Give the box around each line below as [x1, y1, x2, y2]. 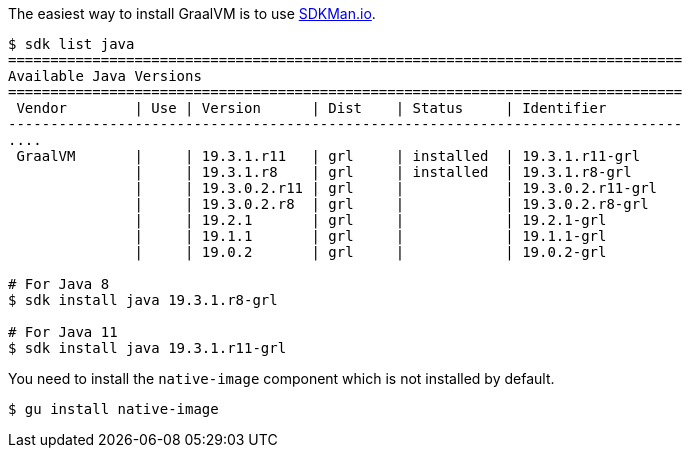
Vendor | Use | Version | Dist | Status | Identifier [16, 100, 607, 116]
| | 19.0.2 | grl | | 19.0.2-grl [134, 244, 607, 260]
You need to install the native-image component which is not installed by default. [8, 370, 555, 387]
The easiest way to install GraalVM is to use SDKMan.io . [8, 5, 376, 22]
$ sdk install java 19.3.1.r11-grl [8, 340, 287, 356]
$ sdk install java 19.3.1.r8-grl [8, 292, 278, 308]
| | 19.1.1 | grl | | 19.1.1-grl [134, 228, 607, 244]
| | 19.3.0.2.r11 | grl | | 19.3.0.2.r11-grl [134, 180, 658, 196]
